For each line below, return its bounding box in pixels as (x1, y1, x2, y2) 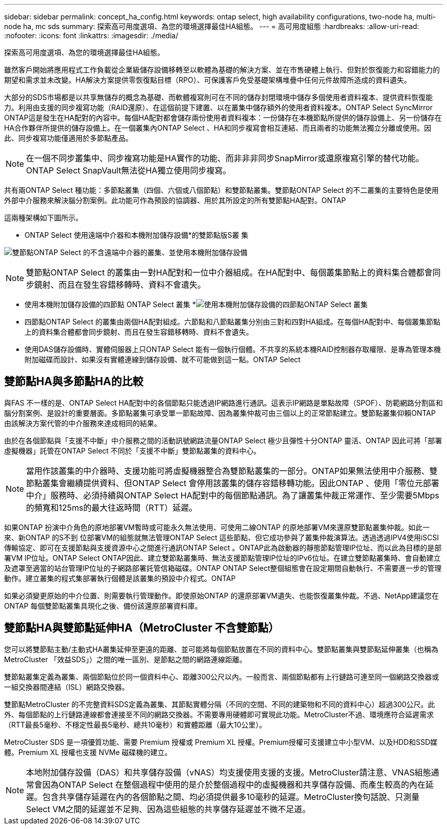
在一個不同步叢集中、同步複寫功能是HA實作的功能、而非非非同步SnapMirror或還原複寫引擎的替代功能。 (26, 153, 424, 163)
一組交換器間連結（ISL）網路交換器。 (4, 682, 129, 691)
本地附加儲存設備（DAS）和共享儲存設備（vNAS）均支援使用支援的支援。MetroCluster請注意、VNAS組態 (26, 767, 431, 777)
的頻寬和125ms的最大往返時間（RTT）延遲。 (26, 502, 197, 513)
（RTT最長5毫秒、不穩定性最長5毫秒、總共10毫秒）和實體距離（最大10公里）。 (4, 720, 266, 729)
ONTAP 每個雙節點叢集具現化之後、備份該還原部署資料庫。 (4, 601, 202, 610)
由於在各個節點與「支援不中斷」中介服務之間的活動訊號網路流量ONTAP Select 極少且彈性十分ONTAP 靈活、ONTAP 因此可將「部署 (4, 436, 442, 445)
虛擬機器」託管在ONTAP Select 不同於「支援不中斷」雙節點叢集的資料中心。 (4, 446, 261, 455)
